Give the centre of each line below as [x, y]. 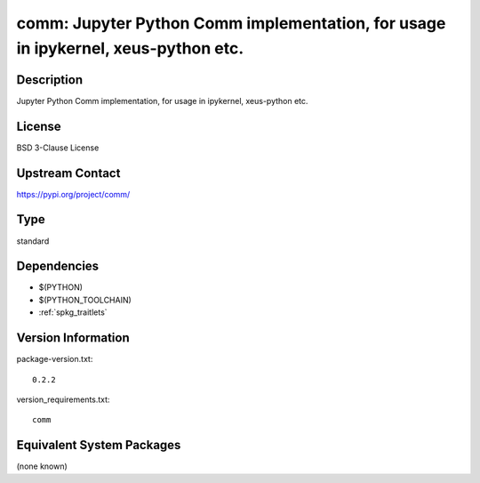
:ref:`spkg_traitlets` [73, 312]
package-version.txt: [55, 359]
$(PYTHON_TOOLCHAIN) [85, 300]
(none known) [42, 466]
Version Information [73, 338]
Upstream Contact [68, 173]
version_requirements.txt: [63, 399]
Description [50, 80]
